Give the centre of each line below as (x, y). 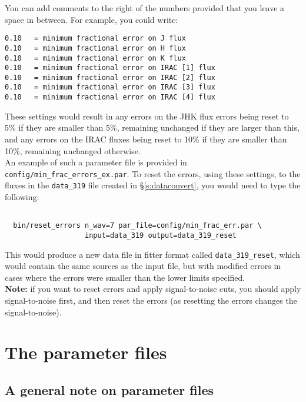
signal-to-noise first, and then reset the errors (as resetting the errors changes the (151, 300)
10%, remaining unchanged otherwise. (73, 150)
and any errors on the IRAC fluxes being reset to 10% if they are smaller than (146, 139)
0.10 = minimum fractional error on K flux (95, 58)
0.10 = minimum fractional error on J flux (95, 39)
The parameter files (86, 352)
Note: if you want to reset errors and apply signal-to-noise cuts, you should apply (153, 289)
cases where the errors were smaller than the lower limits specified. (125, 277)
